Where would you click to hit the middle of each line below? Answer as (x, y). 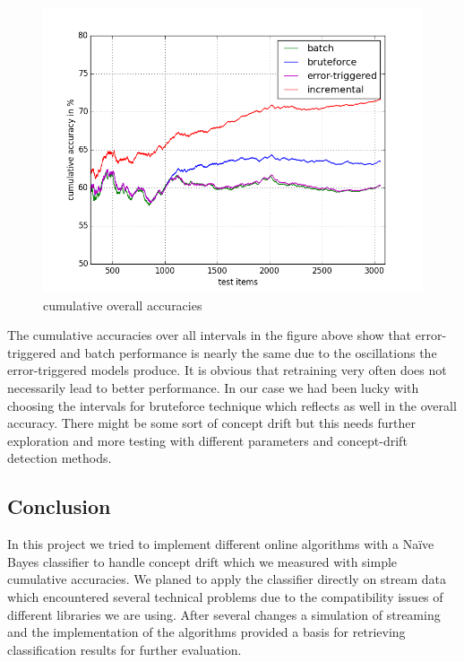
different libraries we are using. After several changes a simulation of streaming (224, 614)
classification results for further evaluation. (125, 649)
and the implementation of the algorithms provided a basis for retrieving (206, 632)
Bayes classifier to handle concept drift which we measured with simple (202, 561)
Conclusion (59, 506)
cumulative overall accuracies (123, 305)
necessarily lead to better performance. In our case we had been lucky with (213, 387)
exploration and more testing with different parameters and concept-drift (207, 440)
